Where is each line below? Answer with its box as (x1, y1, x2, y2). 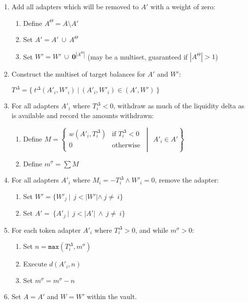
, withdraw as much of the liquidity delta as (113, 101, 245, 111)
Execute (23, 259, 47, 269)
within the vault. (86, 291, 137, 302)
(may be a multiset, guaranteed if (87, 51, 188, 61)
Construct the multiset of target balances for (11, 69, 145, 79)
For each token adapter (11, 224, 81, 235)
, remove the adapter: (154, 175, 219, 185)
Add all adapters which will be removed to (11, 1, 139, 11)
